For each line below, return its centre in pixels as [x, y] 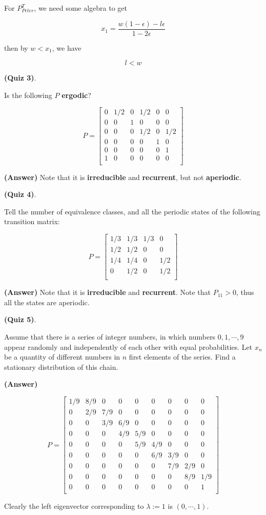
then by [16, 47]
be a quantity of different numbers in [62, 357]
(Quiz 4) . [20, 194]
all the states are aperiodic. [47, 302]
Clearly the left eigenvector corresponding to [74, 506]
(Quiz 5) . [20, 319]
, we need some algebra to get [81, 8]
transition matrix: [32, 221]
